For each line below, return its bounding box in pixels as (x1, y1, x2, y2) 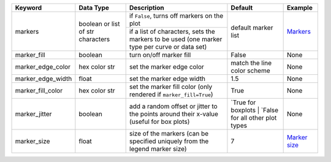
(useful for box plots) (129, 117, 190, 126)
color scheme (230, 66, 271, 75)
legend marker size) (129, 145, 187, 153)
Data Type (78, 4, 110, 12)
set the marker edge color (129, 63, 205, 71)
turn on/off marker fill (129, 51, 191, 59)
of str (78, 27, 94, 36)
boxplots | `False (230, 106, 279, 114)
